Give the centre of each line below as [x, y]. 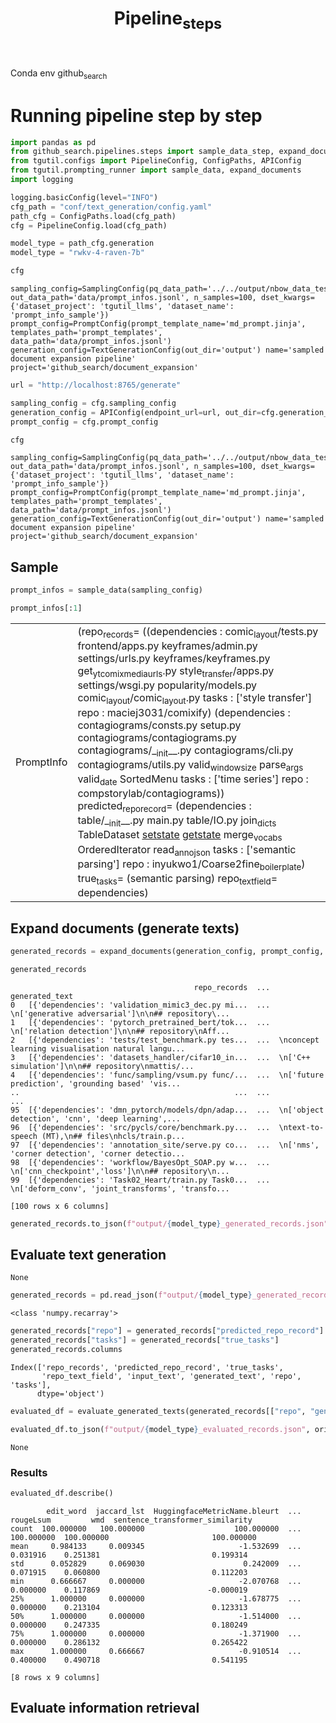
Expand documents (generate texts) [125, 928]
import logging [42, 180]
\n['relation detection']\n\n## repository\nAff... [120, 1031]
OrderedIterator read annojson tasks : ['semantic [187, 850]
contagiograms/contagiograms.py [157, 737]
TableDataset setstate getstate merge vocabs [180, 836]
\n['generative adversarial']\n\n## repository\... [120, 1013]
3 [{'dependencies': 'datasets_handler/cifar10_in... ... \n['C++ [160, 1057]
